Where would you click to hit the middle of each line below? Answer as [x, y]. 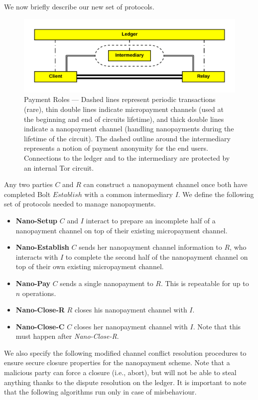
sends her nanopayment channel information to [150, 247]
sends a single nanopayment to [107, 283]
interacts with [37, 256]
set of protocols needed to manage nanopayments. [80, 204]
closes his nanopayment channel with [131, 310]
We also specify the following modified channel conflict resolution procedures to [125, 352]
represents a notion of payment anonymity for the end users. [116, 148]
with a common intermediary [129, 194]
